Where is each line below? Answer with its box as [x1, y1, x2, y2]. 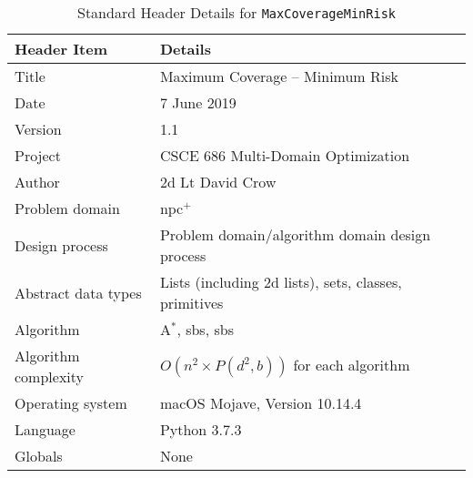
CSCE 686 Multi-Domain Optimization [159, 145, 410, 166]
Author [15, 171, 60, 192]
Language [15, 419, 75, 440]
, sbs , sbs [176, 319, 234, 340]
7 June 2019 [159, 92, 236, 113]
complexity [15, 366, 85, 387]
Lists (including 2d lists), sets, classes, [159, 271, 402, 292]
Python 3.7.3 [159, 419, 242, 440]
